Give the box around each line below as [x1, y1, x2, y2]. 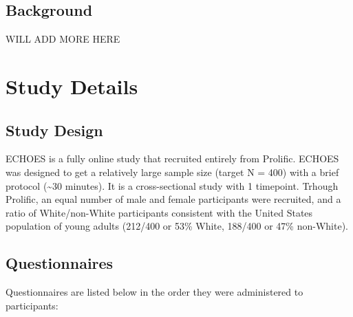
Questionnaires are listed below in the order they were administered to [6, 285, 303, 299]
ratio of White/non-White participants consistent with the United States [6, 205, 313, 219]
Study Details [6, 72, 138, 100]
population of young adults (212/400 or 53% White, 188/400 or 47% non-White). [6, 219, 348, 233]
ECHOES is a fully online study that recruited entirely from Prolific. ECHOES [6, 151, 339, 166]
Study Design [6, 119, 103, 140]
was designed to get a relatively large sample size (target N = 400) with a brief [6, 164, 339, 179]
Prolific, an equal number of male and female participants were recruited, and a [6, 192, 341, 206]
